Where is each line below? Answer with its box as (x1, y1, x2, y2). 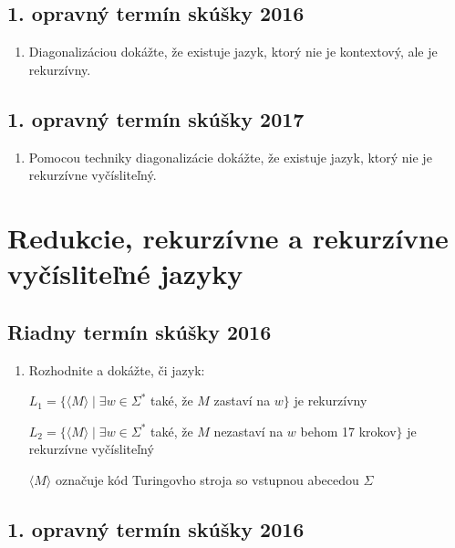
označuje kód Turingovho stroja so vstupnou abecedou (55, 469, 359, 489)
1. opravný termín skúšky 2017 (7, 104, 305, 132)
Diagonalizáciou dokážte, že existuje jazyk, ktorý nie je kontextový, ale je (28, 42, 438, 61)
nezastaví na (213, 421, 284, 440)
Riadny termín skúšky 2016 (7, 317, 272, 345)
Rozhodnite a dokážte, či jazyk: (28, 360, 205, 379)
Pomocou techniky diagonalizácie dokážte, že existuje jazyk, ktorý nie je (28, 147, 432, 166)
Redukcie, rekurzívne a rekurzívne (7, 218, 449, 256)
